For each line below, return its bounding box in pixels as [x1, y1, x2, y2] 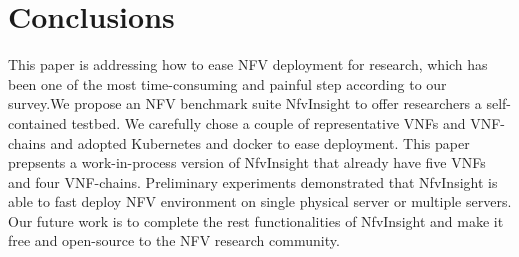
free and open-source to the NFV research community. [8, 230, 340, 251]
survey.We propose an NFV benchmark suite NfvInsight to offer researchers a [8, 93, 482, 114]
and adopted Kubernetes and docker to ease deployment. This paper [50, 132, 470, 153]
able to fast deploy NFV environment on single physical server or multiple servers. [8, 191, 512, 212]
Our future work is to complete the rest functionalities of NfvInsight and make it [8, 210, 504, 231]
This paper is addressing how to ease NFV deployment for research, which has [8, 54, 488, 75]
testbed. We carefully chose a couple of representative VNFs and [71, 112, 466, 133]
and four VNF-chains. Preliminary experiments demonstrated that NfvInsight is [8, 171, 498, 192]
